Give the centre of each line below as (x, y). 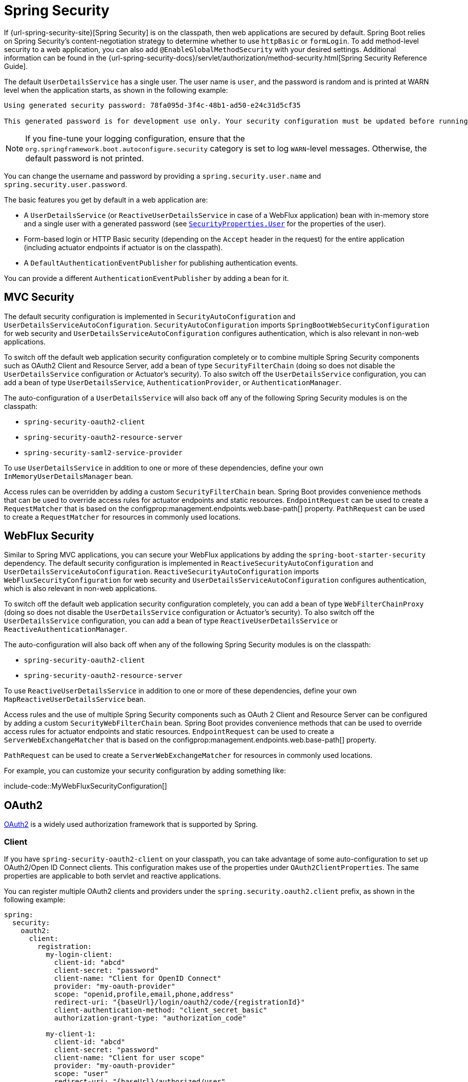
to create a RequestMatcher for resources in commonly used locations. (122, 517)
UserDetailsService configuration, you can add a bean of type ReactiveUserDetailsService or (171, 621)
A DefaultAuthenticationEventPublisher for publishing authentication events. (161, 263)
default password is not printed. (85, 158)
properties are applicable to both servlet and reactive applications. (113, 876)
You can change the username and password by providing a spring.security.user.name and (163, 176)
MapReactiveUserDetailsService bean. (75, 699)
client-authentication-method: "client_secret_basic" (161, 1010)
